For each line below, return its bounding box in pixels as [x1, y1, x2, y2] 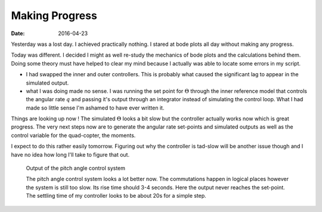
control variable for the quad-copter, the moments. [11, 132, 136, 139]
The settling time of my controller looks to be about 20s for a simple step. [26, 192, 207, 199]
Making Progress [11, 9, 98, 22]
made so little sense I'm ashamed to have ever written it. [26, 104, 165, 111]
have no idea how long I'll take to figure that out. [11, 151, 130, 158]
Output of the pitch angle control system [26, 164, 125, 172]
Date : [11, 30, 25, 37]
